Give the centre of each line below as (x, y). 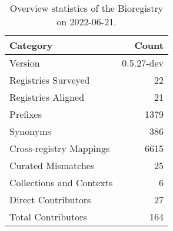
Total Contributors (48, 217)
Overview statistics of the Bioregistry (86, 8)
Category (31, 45)
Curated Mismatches (52, 165)
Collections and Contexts (61, 182)
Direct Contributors (50, 199)
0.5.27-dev (143, 63)
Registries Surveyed (50, 80)
